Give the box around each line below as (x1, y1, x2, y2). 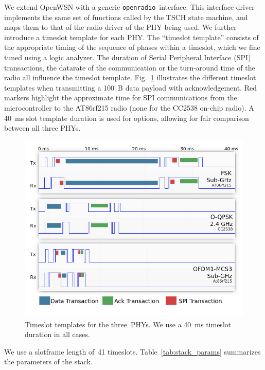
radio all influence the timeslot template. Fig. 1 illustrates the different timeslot (4, 72, 256, 83)
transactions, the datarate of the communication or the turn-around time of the (4, 62, 255, 73)
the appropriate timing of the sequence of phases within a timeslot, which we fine (4, 42, 260, 52)
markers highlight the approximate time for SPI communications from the (4, 92, 237, 103)
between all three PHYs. (4, 122, 81, 133)
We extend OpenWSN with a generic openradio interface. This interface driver (4, 2, 255, 12)
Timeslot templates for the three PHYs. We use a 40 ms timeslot (25, 319, 232, 329)
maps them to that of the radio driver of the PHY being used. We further (4, 22, 237, 32)
